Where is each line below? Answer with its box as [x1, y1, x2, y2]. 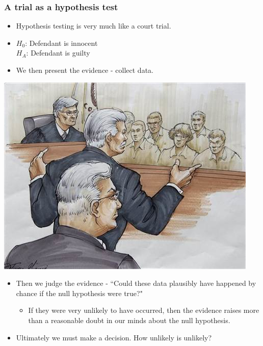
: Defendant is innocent [25, 37, 98, 48]
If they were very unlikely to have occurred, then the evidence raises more [28, 305, 259, 315]
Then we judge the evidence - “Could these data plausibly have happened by [16, 278, 256, 288]
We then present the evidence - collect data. [16, 65, 153, 75]
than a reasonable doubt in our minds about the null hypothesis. [28, 314, 230, 325]
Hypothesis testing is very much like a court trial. [16, 20, 171, 31]
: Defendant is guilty [26, 47, 90, 58]
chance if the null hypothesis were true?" [16, 287, 143, 298]
